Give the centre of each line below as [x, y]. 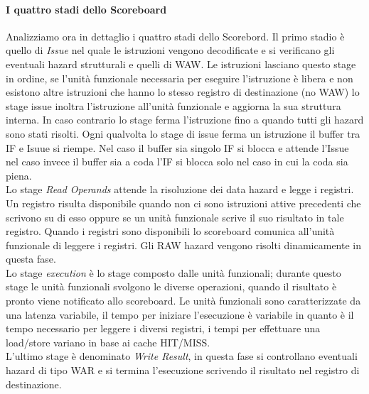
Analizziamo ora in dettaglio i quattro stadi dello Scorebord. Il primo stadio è [175, 36]
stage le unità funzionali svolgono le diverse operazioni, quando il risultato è [171, 286]
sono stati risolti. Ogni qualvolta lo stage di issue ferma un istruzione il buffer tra [183, 133]
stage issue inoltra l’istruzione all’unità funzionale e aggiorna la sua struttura [173, 105]
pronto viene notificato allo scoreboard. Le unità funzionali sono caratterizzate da [183, 301]
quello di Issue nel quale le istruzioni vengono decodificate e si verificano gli [170, 50]
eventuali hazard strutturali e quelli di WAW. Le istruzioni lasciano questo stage [181, 64]
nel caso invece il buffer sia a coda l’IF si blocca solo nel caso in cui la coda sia [177, 162]
